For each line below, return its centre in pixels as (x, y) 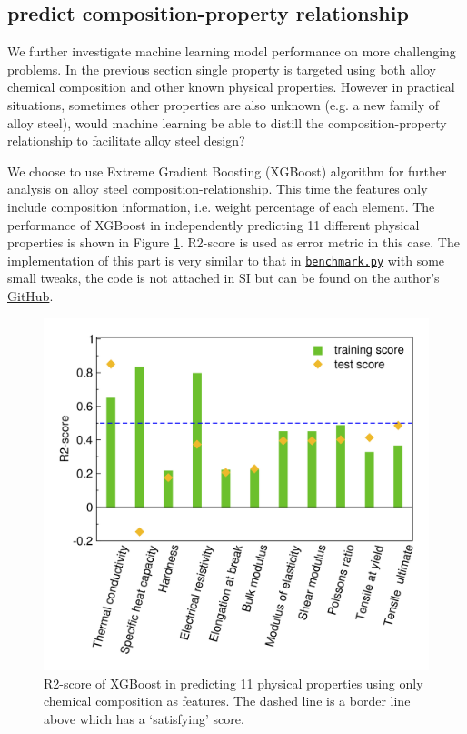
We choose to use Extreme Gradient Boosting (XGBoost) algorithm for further (227, 171)
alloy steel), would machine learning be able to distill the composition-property (227, 122)
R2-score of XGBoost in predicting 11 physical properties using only (233, 683)
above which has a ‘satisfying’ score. (144, 718)
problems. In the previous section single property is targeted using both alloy (222, 69)
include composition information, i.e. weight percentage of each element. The (221, 206)
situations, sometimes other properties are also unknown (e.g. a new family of (224, 104)
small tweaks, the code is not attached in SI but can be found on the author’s (224, 278)
